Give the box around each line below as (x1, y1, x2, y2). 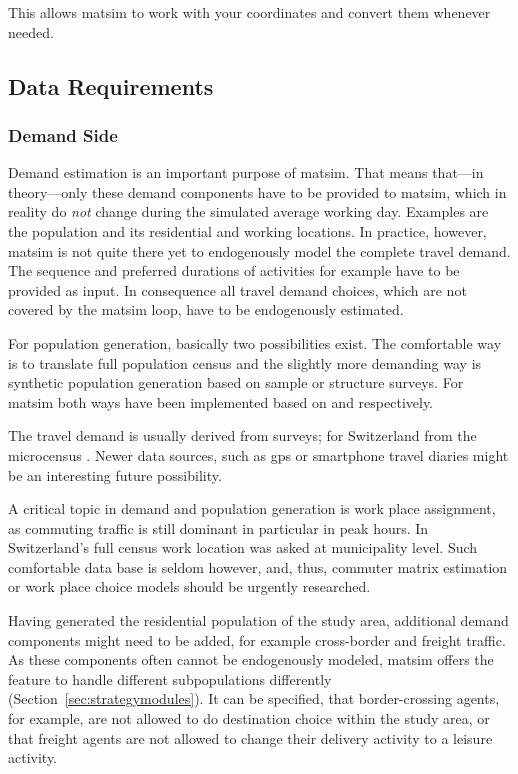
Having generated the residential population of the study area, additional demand (8, 610, 509, 631)
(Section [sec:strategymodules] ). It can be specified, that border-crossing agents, (8, 688, 500, 709)
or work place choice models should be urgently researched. (8, 576, 371, 597)
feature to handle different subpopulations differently (8, 668, 332, 689)
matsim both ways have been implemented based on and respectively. (8, 391, 434, 412)
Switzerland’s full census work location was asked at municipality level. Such (8, 537, 478, 558)
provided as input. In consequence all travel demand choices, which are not (8, 279, 467, 300)
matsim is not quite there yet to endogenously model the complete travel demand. (8, 240, 511, 261)
